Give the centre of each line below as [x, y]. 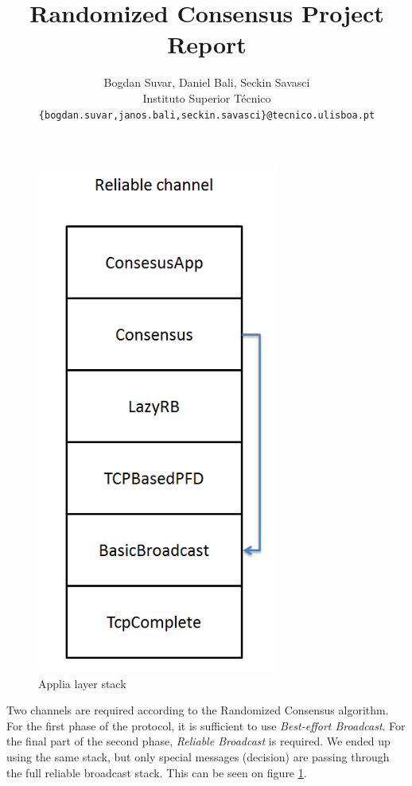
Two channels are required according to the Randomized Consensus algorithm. [198, 710]
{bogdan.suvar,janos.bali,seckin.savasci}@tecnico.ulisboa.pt [207, 115]
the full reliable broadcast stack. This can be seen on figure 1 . [157, 772]
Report [207, 44]
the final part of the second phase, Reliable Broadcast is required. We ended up [198, 741]
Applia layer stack [82, 683]
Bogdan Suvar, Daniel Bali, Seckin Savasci [207, 82]
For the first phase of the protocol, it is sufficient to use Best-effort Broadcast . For [206, 725]
